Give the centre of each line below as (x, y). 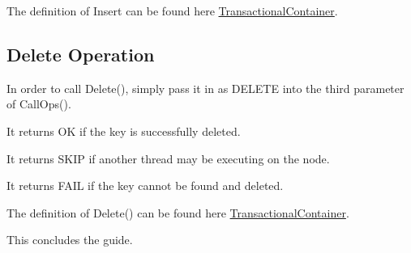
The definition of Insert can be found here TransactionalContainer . (172, 11)
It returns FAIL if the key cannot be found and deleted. (145, 186)
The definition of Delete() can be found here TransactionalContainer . (178, 212)
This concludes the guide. (70, 240)
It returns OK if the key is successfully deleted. (124, 131)
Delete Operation (81, 54)
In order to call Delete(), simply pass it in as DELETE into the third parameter (205, 88)
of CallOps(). (39, 104)
